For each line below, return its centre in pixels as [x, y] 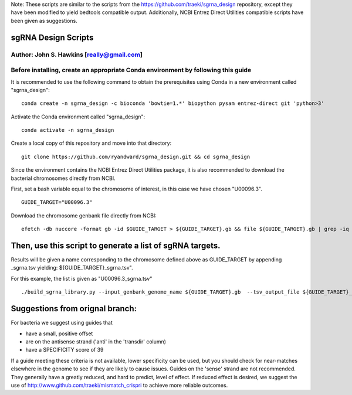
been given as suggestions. [44, 21]
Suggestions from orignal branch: [74, 309]
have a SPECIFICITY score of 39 [65, 350]
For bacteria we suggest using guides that [62, 323]
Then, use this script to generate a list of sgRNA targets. [116, 246]
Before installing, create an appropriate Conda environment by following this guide [131, 70]
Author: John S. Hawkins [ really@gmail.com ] [77, 55]
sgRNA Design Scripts [52, 37]
